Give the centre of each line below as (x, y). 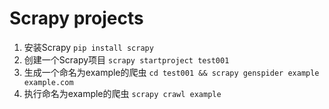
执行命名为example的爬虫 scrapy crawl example (122, 93)
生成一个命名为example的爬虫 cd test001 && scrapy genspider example (171, 72)
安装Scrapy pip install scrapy (88, 47)
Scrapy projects (76, 18)
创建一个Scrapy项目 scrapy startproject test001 (126, 59)
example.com (48, 82)
